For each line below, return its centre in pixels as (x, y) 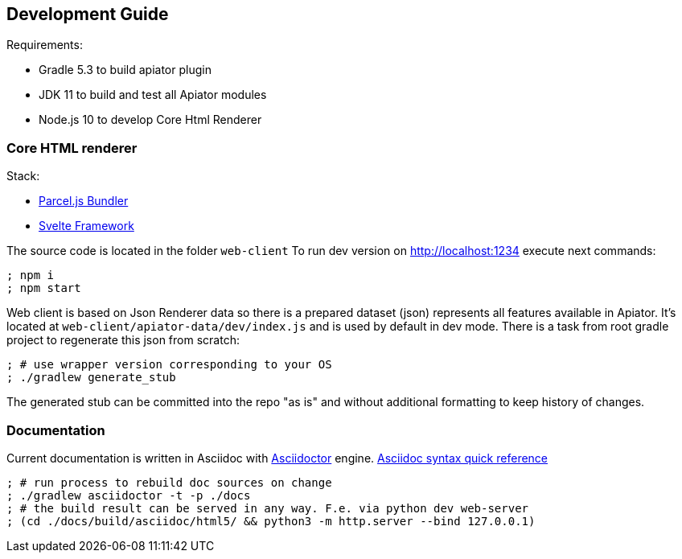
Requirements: (45, 45)
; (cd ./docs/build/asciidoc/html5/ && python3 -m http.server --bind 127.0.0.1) (271, 521)
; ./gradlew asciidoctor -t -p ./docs (129, 495)
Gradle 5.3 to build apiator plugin (125, 70)
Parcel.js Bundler (84, 201)
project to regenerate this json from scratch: (123, 340)
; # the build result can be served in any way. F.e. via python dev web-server (268, 508)
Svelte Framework (86, 226)
